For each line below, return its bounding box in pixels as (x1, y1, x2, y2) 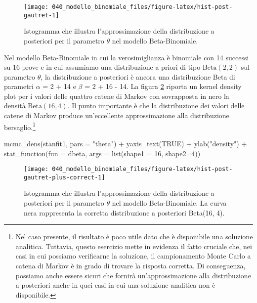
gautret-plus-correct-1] (24, 173, 105, 181)
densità (4, 100, 26, 111)
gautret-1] (24, 11, 59, 19)
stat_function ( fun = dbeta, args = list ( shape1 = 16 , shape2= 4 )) (4, 148, 201, 158)
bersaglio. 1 (4, 120, 36, 132)
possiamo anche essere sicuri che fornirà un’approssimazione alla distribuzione (15, 270, 251, 280)
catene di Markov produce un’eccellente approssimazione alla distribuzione (4, 110, 229, 121)
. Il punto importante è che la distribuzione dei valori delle (67, 100, 245, 111)
